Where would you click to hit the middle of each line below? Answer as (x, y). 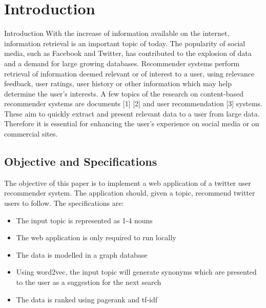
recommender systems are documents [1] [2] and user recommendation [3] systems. (133, 103)
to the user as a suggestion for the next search (89, 282)
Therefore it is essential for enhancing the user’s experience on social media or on (132, 123)
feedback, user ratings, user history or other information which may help (118, 83)
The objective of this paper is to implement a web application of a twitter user (128, 182)
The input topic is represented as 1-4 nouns (84, 220)
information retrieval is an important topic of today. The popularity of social (125, 43)
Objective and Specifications (81, 161)
